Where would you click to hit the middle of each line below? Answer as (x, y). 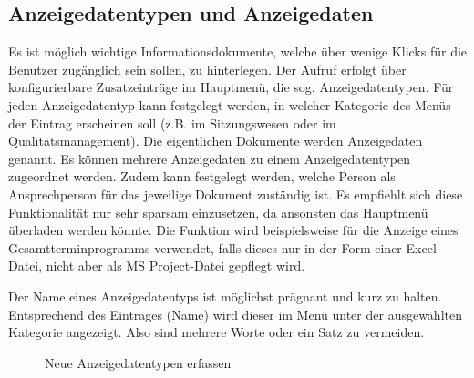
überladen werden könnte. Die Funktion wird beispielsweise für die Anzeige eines (233, 230)
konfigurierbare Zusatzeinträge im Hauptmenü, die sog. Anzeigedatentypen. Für (231, 87)
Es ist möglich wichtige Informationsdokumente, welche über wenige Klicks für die (238, 51)
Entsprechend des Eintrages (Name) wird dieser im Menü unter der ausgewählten (235, 314)
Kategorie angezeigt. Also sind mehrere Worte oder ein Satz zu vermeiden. (216, 332)
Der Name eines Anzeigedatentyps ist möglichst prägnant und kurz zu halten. (225, 296)
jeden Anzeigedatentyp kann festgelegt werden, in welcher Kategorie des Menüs (230, 104)
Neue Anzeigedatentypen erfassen (138, 362)
